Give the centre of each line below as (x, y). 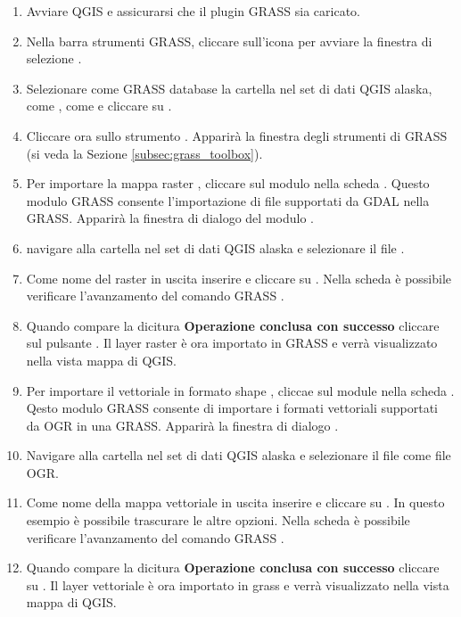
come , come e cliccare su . (99, 106)
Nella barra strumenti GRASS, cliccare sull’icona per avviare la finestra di (229, 41)
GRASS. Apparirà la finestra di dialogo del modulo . (170, 218)
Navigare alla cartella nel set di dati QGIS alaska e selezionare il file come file (239, 455)
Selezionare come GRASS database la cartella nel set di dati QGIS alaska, (229, 88)
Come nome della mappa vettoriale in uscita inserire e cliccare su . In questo (235, 502)
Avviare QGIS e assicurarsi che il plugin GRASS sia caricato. (193, 11)
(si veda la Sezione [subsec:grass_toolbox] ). (144, 153)
